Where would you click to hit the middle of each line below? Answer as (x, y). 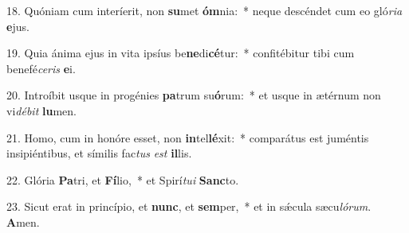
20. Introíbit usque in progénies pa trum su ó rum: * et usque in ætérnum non (194, 95)
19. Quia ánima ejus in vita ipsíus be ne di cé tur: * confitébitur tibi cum (181, 53)
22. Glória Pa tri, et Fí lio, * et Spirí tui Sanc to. (123, 179)
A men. (23, 221)
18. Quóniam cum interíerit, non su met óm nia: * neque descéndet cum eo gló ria (204, 10)
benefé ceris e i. (41, 68)
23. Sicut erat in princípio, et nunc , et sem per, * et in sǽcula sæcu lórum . (189, 206)
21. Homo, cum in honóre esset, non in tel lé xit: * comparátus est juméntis (188, 137)
